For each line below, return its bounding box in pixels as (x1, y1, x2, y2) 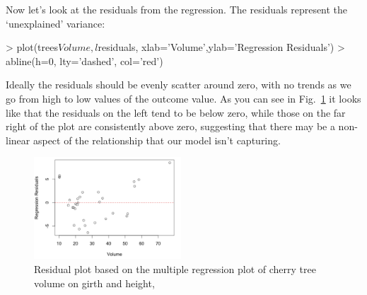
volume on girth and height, (34, 275, 155, 290)
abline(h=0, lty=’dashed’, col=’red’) (6, 53, 163, 68)
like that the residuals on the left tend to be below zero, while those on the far (6, 105, 346, 120)
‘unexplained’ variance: (6, 16, 105, 30)
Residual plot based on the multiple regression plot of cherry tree (34, 261, 316, 276)
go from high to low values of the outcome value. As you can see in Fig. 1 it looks (6, 91, 361, 105)
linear (6, 132, 30, 147)
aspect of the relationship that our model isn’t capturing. (33, 132, 281, 147)
